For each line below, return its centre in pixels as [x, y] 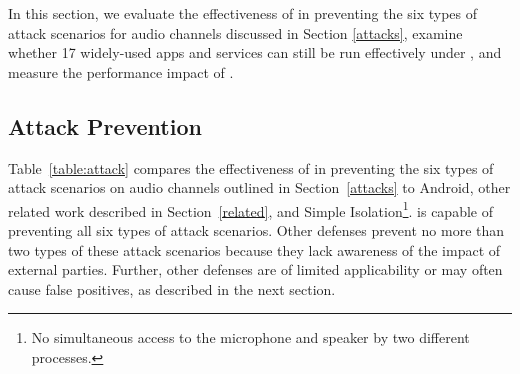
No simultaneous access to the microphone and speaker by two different [250, 337]
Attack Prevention [105, 125]
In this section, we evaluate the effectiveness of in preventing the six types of [243, 13]
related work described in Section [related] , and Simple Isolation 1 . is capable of [250, 209]
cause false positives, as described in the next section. [172, 288]
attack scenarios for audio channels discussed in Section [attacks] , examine [235, 32]
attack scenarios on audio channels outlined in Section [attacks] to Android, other [259, 187]
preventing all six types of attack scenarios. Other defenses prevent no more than [256, 230]
